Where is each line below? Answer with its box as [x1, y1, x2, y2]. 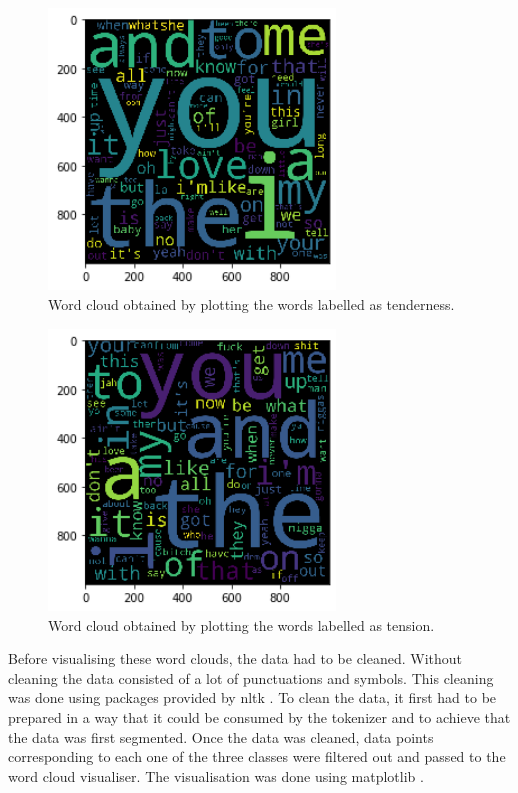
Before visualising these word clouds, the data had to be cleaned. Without [8, 648, 463, 669]
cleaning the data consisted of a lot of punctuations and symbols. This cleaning [8, 667, 494, 688]
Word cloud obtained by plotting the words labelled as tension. [48, 614, 435, 635]
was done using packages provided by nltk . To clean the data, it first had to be [8, 687, 497, 708]
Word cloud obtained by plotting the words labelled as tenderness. [48, 293, 455, 314]
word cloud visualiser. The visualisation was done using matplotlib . [8, 765, 424, 786]
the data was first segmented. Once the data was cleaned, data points [8, 726, 434, 747]
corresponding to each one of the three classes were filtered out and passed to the [8, 746, 506, 767]
